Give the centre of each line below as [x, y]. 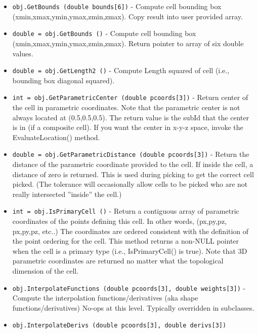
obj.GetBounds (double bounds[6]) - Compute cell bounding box [117, 6]
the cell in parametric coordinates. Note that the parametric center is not [126, 107]
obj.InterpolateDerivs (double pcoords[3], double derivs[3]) [119, 326]
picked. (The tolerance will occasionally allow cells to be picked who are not [130, 184]
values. [23, 53]
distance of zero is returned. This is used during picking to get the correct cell [133, 174]
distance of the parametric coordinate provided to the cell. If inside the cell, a [133, 164]
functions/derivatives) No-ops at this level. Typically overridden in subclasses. [133, 307]
